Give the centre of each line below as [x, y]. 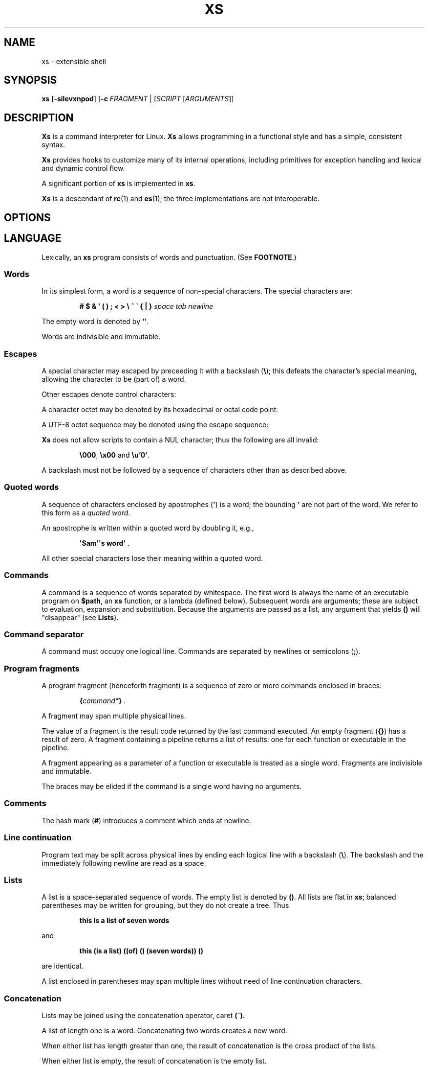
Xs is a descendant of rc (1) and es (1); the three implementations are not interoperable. [181, 199]
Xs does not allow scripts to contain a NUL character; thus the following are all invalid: [180, 440]
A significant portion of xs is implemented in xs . [118, 184]
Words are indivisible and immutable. [101, 337]
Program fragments [42, 668]
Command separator [44, 634]
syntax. [53, 145]
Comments [25, 803]
